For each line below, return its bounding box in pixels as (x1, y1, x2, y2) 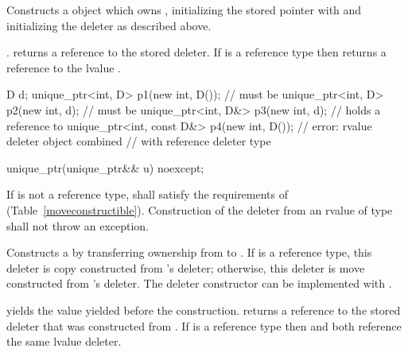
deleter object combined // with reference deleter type (6, 133, 271, 149)
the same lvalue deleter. (6, 333, 122, 350)
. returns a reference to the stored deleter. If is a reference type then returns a (6, 44, 387, 60)
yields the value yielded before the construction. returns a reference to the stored (6, 301, 401, 318)
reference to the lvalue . (6, 59, 121, 75)
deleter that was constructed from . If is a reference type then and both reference (6, 317, 402, 334)
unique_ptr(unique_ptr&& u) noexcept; (6, 159, 204, 176)
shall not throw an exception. (6, 217, 150, 234)
